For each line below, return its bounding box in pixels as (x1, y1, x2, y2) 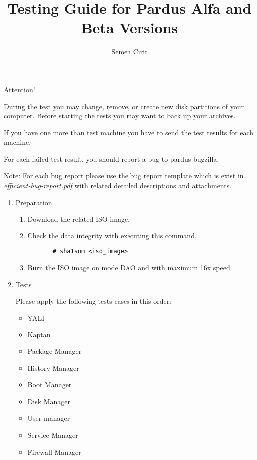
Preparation (15, 197, 52, 207)
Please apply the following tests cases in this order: (15, 296, 172, 306)
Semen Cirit (111, 46, 148, 57)
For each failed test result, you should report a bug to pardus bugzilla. (4, 153, 219, 164)
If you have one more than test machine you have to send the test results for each (4, 127, 254, 137)
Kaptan (27, 329, 51, 340)
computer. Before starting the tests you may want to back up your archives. (4, 111, 236, 121)
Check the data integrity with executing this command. (27, 230, 197, 240)
